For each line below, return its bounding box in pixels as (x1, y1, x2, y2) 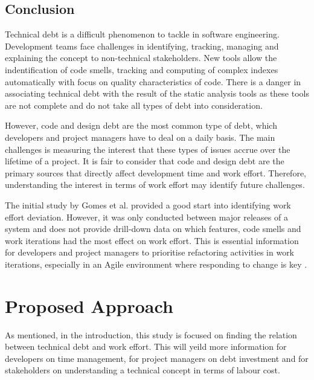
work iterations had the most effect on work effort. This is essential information (5, 234, 299, 246)
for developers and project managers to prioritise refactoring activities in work (5, 246, 295, 259)
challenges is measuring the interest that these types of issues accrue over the (5, 143, 290, 155)
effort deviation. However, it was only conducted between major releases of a (5, 210, 288, 223)
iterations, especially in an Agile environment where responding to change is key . (5, 257, 307, 270)
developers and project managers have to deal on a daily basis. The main (5, 130, 275, 143)
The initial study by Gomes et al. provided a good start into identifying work (5, 198, 291, 211)
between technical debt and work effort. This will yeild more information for (5, 340, 287, 353)
